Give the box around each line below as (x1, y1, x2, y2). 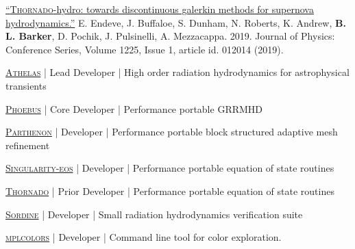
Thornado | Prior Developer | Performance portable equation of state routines (5, 183, 334, 198)
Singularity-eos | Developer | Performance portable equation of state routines (5, 161, 334, 175)
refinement (5, 137, 50, 152)
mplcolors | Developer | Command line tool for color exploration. (5, 230, 282, 244)
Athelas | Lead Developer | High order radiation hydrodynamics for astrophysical (5, 65, 350, 79)
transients (5, 78, 47, 92)
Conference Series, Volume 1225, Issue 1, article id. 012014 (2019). (5, 42, 284, 56)
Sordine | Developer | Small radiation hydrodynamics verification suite (5, 207, 303, 221)
